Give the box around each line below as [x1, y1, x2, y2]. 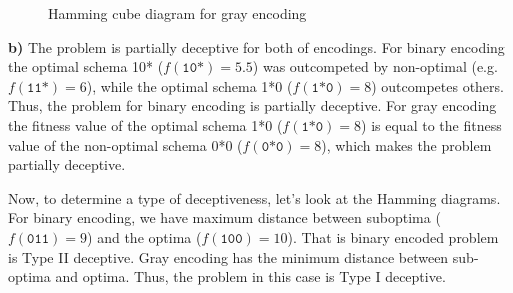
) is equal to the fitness [361, 114, 502, 135]
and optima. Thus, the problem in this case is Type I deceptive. [55, 266, 446, 287]
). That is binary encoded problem [287, 226, 499, 247]
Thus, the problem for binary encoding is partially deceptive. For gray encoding [8, 95, 497, 116]
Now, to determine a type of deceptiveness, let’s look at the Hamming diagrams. [8, 187, 501, 208]
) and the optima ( [87, 226, 202, 247]
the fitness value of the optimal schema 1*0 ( [8, 114, 283, 135]
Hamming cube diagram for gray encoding [48, 3, 307, 23]
